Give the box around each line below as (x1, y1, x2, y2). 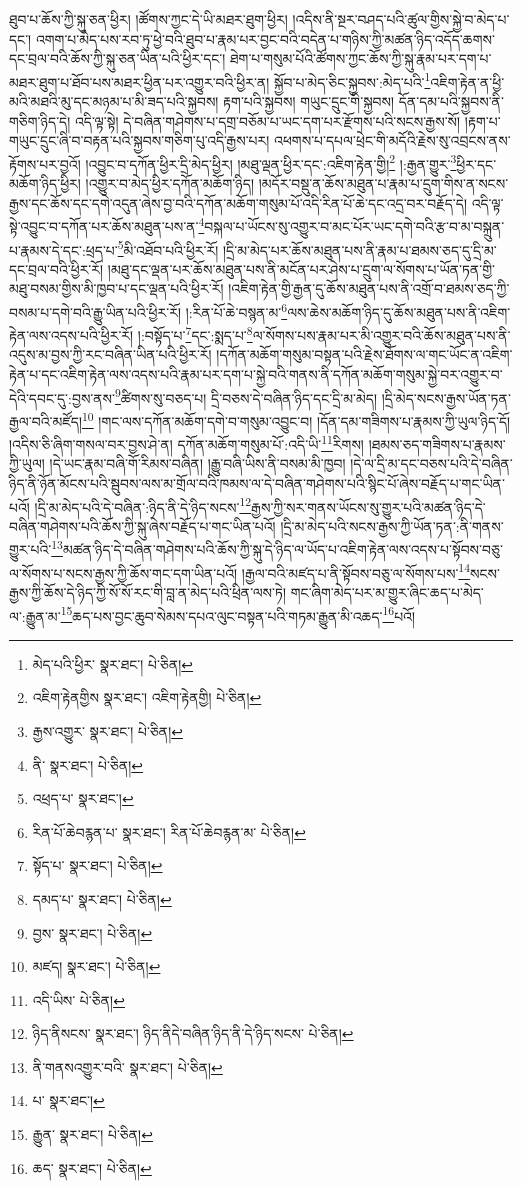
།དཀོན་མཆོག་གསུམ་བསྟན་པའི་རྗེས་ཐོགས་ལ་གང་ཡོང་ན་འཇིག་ (216, 344, 513, 365)
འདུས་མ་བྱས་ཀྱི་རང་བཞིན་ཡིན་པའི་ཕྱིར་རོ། (9, 344, 212, 365)
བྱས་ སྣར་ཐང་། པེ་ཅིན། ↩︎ (32, 922, 153, 943)
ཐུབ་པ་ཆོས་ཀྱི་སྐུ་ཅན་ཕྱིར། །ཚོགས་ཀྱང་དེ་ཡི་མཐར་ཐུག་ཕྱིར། (9, 9, 288, 29)
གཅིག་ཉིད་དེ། (9, 110, 71, 131)
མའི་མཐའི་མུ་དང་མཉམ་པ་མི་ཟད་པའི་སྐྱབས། (9, 91, 219, 112)
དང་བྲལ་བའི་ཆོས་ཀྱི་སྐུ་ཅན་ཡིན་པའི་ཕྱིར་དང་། (9, 48, 226, 69)
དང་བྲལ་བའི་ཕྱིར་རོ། (9, 258, 104, 279)
